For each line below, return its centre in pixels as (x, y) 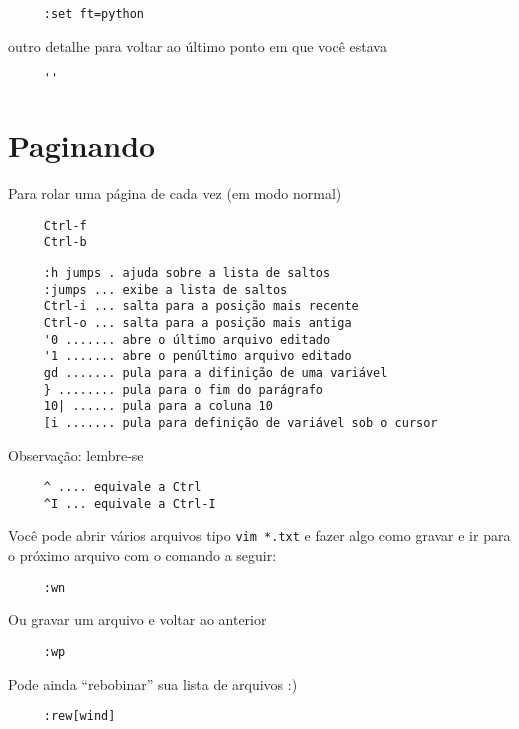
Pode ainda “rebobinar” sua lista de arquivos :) (153, 683)
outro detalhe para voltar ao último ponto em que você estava (197, 45)
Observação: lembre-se (76, 454)
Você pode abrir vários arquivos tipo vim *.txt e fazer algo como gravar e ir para (259, 535)
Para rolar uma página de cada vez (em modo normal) (175, 193)
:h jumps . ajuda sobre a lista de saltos (187, 272)
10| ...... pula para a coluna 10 (158, 406)
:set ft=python (94, 14)
